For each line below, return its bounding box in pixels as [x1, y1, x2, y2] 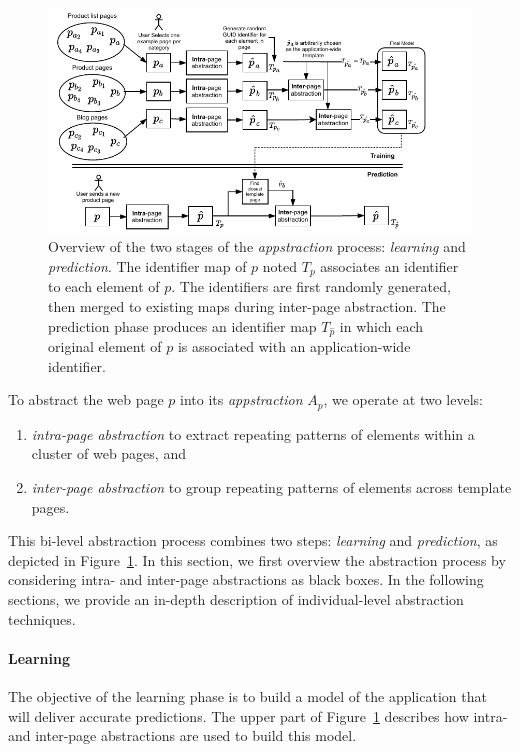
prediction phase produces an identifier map [48, 315, 317, 336]
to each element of [48, 276, 160, 297]
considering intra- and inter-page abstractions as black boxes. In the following [8, 569, 484, 590]
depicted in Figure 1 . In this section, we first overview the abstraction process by [8, 549, 506, 570]
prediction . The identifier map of [48, 255, 247, 276]
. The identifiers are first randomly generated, [171, 276, 451, 297]
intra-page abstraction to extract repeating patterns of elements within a [31, 423, 475, 444]
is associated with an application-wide [177, 336, 411, 357]
